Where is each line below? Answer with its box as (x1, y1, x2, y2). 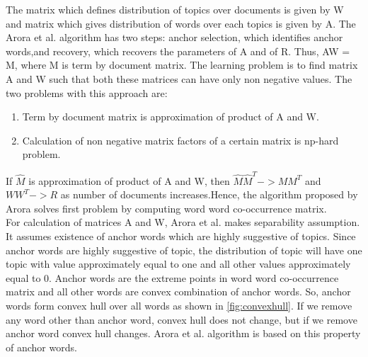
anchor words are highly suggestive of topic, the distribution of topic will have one (6, 242, 362, 257)
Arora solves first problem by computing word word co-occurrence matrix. (6, 200, 327, 215)
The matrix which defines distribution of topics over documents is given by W (6, 2, 344, 16)
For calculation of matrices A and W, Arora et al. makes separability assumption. (6, 215, 360, 229)
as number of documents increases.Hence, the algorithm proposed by (60, 187, 358, 202)
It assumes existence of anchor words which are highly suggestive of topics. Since (6, 229, 356, 244)
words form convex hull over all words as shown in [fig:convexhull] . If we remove (6, 298, 352, 312)
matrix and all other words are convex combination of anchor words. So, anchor (6, 284, 351, 299)
